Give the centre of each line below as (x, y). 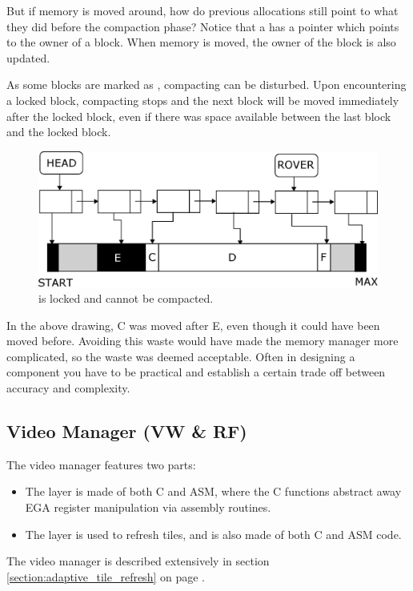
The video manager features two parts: (101, 464)
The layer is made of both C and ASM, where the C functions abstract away (213, 491)
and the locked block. (59, 132)
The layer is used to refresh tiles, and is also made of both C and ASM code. (213, 534)
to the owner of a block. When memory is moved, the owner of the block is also (201, 42)
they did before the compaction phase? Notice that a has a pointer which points (203, 26)
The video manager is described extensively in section (138, 561)
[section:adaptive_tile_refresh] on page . (106, 576)
